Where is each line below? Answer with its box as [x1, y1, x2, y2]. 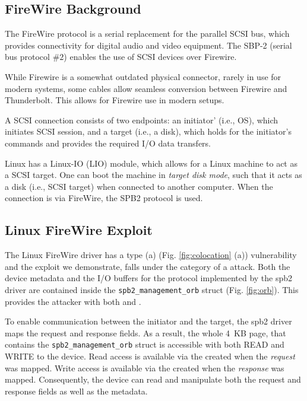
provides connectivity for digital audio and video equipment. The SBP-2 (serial [5, 39, 292, 51]
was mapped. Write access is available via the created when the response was [5, 361, 284, 374]
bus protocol [5, 50, 50, 63]
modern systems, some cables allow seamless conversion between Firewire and [5, 82, 287, 94]
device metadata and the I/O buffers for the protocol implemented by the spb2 [5, 272, 293, 284]
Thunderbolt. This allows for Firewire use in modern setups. [5, 94, 224, 106]
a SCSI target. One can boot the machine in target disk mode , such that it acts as [5, 168, 302, 181]
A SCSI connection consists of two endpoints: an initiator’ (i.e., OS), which [5, 113, 278, 126]
